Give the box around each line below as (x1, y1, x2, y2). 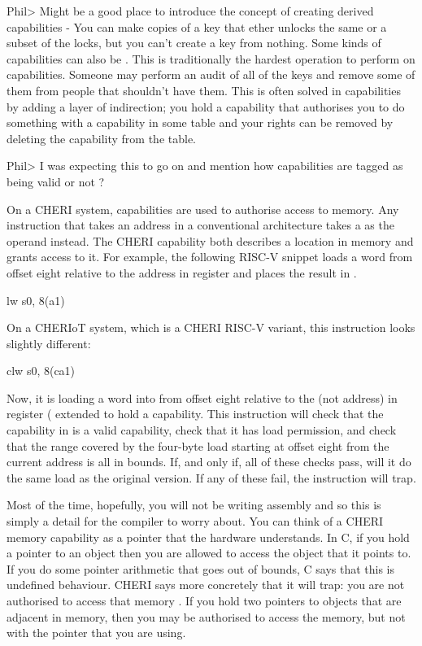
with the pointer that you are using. (7, 624, 186, 641)
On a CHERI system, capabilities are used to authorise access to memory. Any (7, 200, 399, 217)
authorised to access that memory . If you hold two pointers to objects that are (7, 592, 402, 609)
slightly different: (7, 334, 91, 351)
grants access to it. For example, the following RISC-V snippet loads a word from (7, 248, 413, 265)
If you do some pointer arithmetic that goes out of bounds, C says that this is (7, 560, 394, 577)
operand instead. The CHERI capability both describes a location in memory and (7, 232, 414, 249)
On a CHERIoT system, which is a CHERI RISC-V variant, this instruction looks (7, 319, 415, 336)
